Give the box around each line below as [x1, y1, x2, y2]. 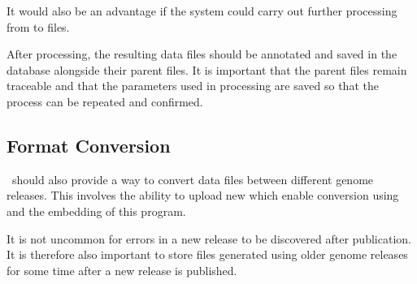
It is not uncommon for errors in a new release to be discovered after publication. [7, 230, 411, 247]
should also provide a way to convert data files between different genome [11, 170, 374, 187]
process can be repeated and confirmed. [7, 93, 203, 110]
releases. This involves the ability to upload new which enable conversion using [7, 187, 399, 204]
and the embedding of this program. [7, 202, 186, 219]
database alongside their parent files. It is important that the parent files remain [7, 61, 407, 78]
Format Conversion [7, 132, 171, 157]
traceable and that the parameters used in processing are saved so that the [7, 77, 379, 94]
